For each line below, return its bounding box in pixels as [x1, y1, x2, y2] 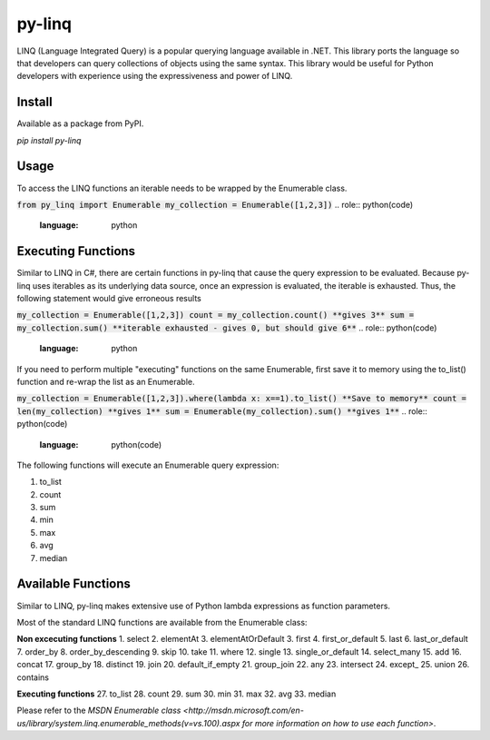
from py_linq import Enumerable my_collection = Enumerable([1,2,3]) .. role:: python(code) [16, 199, 414, 210]
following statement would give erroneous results [16, 293, 201, 303]
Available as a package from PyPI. [16, 118, 144, 129]
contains [16, 672, 50, 683]
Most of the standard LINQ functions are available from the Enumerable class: [16, 617, 308, 627]
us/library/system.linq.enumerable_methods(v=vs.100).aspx [16, 717, 240, 728]
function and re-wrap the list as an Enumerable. [16, 376, 195, 387]
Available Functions [16, 577, 132, 592]
